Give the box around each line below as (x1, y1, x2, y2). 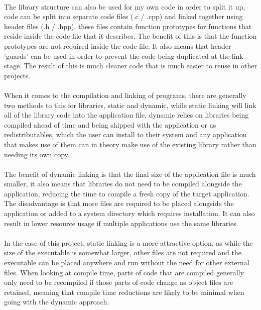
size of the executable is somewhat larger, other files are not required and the (4, 247, 242, 258)
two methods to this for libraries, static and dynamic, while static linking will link (4, 99, 256, 110)
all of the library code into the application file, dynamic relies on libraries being (4, 110, 249, 120)
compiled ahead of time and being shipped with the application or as (4, 119, 216, 130)
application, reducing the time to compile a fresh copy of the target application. (4, 188, 249, 198)
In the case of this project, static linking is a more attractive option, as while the (4, 237, 253, 248)
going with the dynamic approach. (4, 296, 109, 307)
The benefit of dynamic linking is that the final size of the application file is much (4, 168, 256, 179)
